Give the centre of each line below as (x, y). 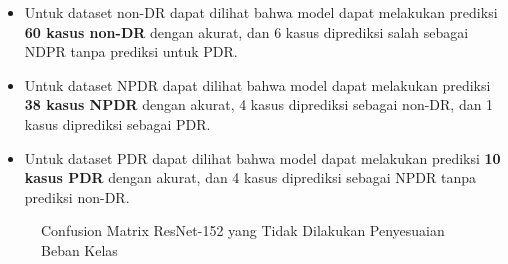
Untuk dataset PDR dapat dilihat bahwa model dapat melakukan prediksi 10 (262, 157)
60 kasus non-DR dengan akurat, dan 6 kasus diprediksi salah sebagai (246, 31)
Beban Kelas (79, 249)
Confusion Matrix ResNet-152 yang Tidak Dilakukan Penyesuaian (243, 230)
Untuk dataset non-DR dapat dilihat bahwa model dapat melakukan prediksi (261, 12)
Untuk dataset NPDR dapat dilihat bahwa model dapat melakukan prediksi (257, 84)
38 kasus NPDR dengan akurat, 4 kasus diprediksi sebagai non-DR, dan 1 (259, 104)
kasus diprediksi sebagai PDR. (117, 123)
